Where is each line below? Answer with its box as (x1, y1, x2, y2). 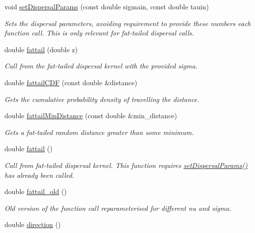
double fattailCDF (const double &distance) (4, 77, 138, 87)
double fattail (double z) (4, 44, 78, 54)
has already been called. (4, 169, 74, 180)
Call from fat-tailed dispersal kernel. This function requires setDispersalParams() (4, 160, 248, 170)
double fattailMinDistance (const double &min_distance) (4, 110, 177, 121)
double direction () (4, 219, 61, 230)
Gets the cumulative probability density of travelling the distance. (4, 94, 199, 104)
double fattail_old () (4, 186, 67, 197)
